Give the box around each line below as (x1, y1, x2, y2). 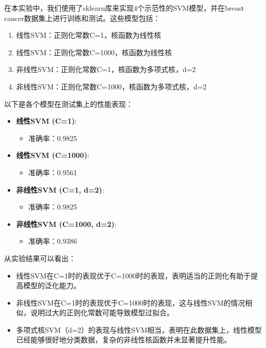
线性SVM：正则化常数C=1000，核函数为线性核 (16, 47, 172, 57)
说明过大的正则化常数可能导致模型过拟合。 (30, 307, 174, 318)
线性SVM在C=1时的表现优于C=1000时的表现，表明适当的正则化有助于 (16, 270, 251, 281)
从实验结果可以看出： (4, 252, 76, 263)
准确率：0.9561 (28, 167, 77, 177)
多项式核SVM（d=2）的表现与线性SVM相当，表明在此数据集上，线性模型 (16, 324, 262, 335)
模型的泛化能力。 (23, 280, 81, 291)
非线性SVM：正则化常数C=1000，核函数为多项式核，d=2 (16, 81, 207, 91)
